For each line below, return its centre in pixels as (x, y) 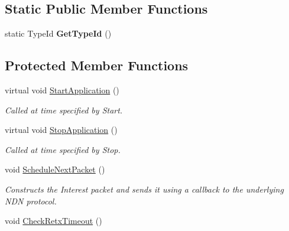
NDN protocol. (31, 201)
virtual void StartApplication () (62, 90)
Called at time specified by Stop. (63, 149)
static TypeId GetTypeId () (58, 33)
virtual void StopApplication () (61, 130)
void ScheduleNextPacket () (55, 169)
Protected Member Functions (97, 65)
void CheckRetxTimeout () (53, 221)
